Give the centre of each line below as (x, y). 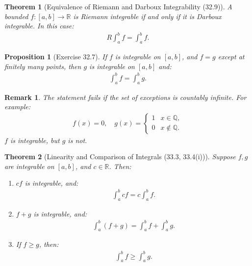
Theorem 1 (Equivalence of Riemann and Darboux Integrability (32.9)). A (118, 6)
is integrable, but (35, 140)
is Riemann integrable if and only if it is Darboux (147, 16)
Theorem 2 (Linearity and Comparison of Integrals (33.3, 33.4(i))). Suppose (120, 157)
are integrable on (29, 166)
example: (18, 107)
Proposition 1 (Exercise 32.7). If (56, 57)
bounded (16, 16)
